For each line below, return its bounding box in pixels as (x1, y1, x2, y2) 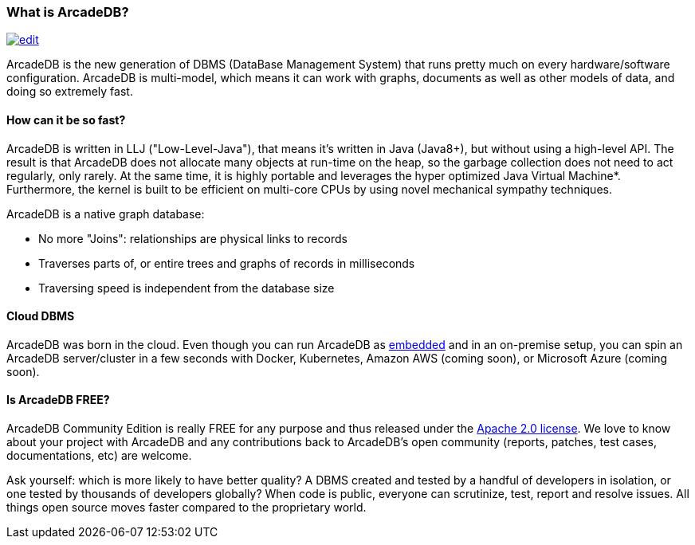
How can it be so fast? (6, 112, 126, 127)
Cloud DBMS (6, 309, 75, 323)
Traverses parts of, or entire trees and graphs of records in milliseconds (38, 256, 415, 270)
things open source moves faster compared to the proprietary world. (6, 500, 367, 515)
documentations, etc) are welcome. (6, 449, 192, 463)
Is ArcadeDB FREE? (6, 393, 110, 407)
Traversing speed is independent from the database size (38, 280, 335, 295)
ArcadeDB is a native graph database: (6, 206, 205, 221)
